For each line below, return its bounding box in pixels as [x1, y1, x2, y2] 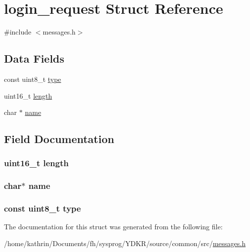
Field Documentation [4, 131, 115, 146]
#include [4, 27, 32, 37]
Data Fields [4, 51, 65, 66]
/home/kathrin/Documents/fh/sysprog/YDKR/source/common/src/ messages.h [4, 238, 246, 248]
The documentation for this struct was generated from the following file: [4, 221, 223, 232]
